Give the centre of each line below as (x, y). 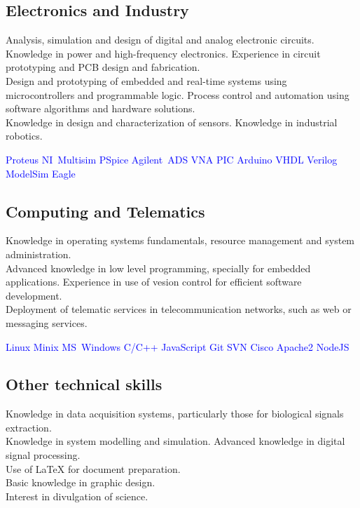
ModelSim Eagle (41, 173)
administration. (39, 254)
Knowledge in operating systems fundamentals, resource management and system (180, 240)
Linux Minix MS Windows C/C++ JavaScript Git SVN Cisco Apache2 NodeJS (178, 346)
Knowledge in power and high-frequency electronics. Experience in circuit (163, 53)
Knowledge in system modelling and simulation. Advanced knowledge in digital (175, 441)
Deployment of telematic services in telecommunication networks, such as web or (179, 309)
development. (34, 295)
